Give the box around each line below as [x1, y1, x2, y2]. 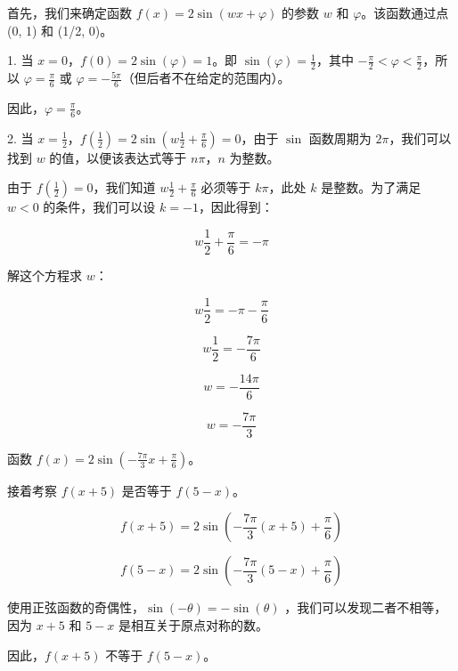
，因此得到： [198, 198, 274, 216]
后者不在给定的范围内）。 [146, 69, 290, 87]
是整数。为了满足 [321, 178, 421, 197]
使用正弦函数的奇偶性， [7, 598, 144, 617]
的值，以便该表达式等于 [49, 148, 187, 166]
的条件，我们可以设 [43, 198, 156, 216]
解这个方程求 [7, 265, 82, 284]
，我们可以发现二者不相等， [284, 598, 447, 617]
